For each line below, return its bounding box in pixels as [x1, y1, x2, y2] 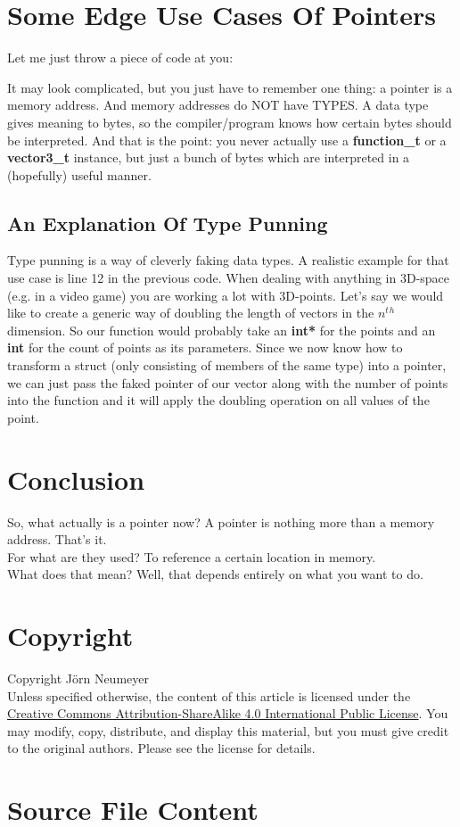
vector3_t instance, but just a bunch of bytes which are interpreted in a [7, 148, 410, 167]
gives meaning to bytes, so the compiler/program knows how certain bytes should [7, 112, 452, 131]
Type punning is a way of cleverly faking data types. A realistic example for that [7, 251, 449, 269]
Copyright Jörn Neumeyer [7, 669, 149, 688]
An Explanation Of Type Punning [7, 209, 328, 236]
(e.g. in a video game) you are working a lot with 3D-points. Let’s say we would [7, 285, 444, 304]
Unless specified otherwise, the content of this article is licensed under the [7, 686, 411, 705]
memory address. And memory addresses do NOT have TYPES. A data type [7, 95, 429, 114]
